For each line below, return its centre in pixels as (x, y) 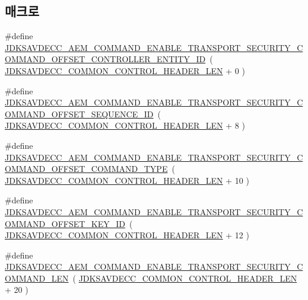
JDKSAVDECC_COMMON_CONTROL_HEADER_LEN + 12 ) (127, 235)
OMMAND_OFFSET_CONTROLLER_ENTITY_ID (105, 59)
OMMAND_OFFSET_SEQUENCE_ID (79, 114)
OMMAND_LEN (37, 278)
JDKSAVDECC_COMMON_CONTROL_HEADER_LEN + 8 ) (125, 125)
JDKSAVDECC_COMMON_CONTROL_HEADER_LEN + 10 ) (127, 180)
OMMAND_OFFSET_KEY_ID (65, 223)
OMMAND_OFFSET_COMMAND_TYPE (86, 169)
